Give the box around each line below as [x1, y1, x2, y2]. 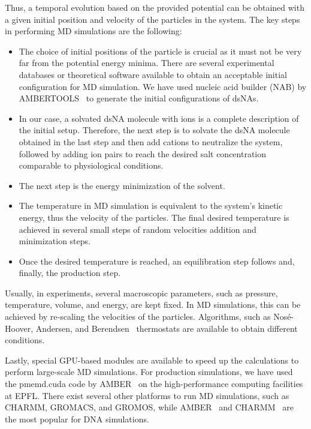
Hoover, [5, 322, 34, 334]
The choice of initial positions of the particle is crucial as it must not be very [19, 44, 302, 57]
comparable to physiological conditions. [19, 159, 164, 172]
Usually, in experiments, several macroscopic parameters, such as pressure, [5, 286, 278, 299]
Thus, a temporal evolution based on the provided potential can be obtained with [5, 1, 304, 13]
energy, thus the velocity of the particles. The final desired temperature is [19, 211, 289, 223]
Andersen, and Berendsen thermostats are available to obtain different [35, 322, 298, 334]
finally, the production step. [19, 266, 121, 279]
